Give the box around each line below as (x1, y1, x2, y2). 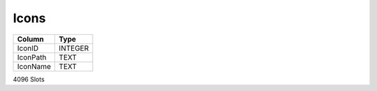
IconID (17, 43, 39, 53)
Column (17, 34, 45, 44)
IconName (17, 61, 52, 71)
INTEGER (59, 43, 89, 53)
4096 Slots (13, 75, 45, 83)
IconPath (17, 52, 47, 62)
